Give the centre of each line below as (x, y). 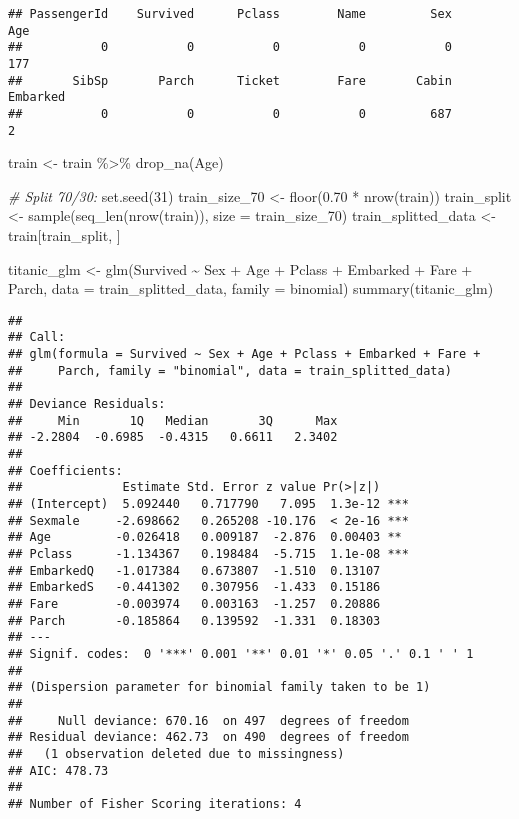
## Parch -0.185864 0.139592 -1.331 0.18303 (194, 620)
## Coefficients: (65, 470)
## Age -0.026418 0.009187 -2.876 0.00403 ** (205, 537)
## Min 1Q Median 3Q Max (173, 420)
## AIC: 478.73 (58, 770)
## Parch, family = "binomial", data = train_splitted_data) (230, 370)
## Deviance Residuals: (87, 404)
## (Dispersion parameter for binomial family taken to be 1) (219, 687)
